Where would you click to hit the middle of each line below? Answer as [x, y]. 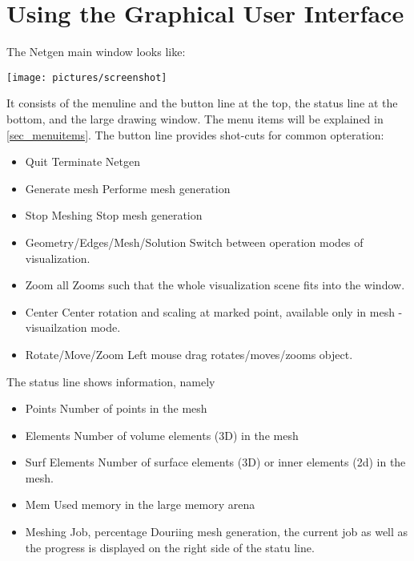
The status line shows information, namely [111, 381]
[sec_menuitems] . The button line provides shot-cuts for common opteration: [195, 134]
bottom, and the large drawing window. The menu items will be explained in [195, 118]
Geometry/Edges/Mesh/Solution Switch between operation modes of [194, 242]
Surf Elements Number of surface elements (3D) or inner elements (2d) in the [215, 462]
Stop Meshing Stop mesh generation [114, 215]
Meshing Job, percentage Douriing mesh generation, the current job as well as [217, 532]
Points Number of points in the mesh [116, 408]
